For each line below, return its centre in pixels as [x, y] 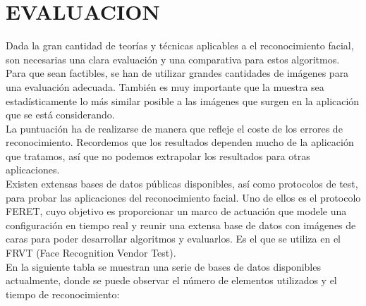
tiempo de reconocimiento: [63, 294]
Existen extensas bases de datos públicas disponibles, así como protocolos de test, [182, 184]
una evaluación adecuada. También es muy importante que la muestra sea [165, 86]
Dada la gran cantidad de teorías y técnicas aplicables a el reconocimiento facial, [180, 45]
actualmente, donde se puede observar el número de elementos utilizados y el [171, 280]
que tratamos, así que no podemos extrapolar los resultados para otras [158, 155]
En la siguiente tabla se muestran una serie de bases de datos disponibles [163, 266]
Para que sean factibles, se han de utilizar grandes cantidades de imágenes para [177, 73]
